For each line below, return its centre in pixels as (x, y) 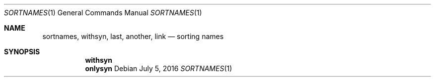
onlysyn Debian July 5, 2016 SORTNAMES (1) (159, 68)
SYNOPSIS (22, 52)
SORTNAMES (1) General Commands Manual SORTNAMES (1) (103, 13)
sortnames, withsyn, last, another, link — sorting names (133, 36)
